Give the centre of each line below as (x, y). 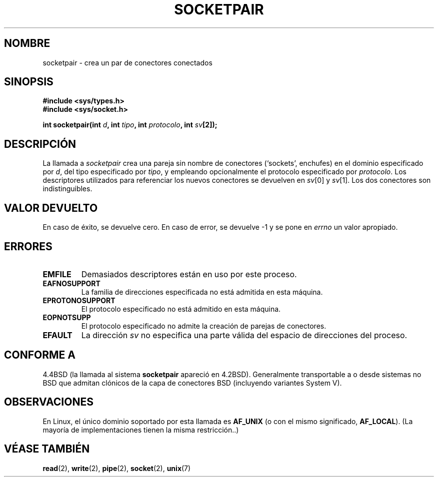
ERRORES (28, 246)
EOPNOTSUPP (67, 317)
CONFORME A (40, 355)
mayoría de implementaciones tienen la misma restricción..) (141, 430)
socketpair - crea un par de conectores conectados (127, 62)
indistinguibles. (67, 189)
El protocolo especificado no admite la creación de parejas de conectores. (204, 326)
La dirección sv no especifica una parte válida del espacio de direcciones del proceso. (244, 335)
